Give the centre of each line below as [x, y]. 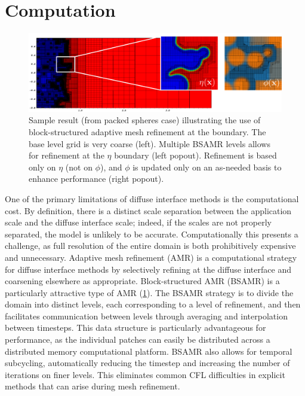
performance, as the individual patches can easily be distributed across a [138, 339]
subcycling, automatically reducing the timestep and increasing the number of [147, 363]
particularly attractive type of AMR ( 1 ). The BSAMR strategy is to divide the [149, 292]
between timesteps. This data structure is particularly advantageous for [135, 328]
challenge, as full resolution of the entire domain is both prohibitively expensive [150, 246]
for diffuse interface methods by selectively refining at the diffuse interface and [148, 269]
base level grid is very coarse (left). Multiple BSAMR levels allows [150, 143]
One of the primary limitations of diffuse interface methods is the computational [152, 198]
